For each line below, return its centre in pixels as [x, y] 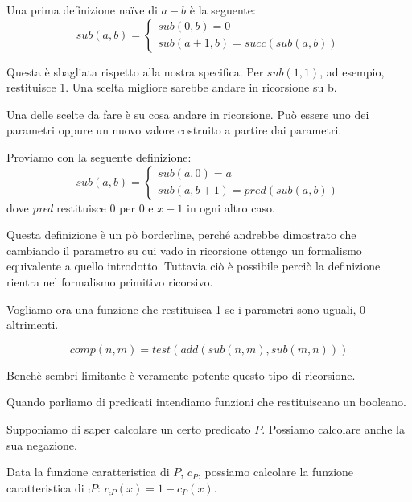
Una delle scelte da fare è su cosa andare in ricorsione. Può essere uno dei [188, 114]
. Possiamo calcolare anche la [333, 428]
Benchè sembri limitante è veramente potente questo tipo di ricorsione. [181, 374]
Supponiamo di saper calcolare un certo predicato [129, 428]
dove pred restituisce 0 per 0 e [80, 207]
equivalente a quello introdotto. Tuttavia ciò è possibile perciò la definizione [194, 266]
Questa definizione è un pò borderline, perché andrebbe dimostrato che [181, 235]
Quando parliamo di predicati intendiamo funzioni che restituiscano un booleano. [206, 402]
